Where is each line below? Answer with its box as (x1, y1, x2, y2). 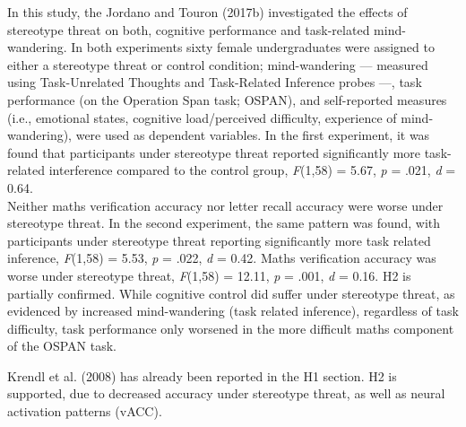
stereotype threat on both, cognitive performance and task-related (7, 20, 370, 39)
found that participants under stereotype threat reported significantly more (7, 143, 421, 161)
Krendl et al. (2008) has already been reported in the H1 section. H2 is (7, 366, 397, 385)
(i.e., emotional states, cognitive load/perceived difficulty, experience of (7, 108, 397, 126)
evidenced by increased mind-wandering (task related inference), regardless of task (7, 301, 459, 320)
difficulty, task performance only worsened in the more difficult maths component (7, 318, 454, 337)
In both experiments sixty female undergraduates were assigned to (71, 38, 435, 57)
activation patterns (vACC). (7, 402, 162, 421)
